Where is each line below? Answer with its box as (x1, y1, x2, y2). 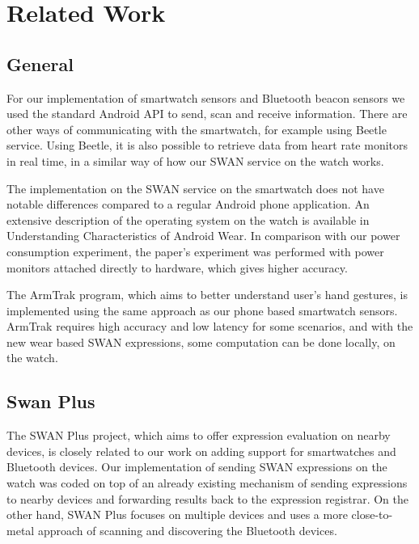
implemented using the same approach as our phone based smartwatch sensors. (6, 302, 398, 318)
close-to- (351, 506, 393, 523)
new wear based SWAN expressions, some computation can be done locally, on (6, 333, 396, 350)
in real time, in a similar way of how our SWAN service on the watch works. (6, 152, 384, 169)
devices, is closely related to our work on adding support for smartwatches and (6, 442, 396, 459)
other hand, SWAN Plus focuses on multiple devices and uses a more (6, 506, 348, 523)
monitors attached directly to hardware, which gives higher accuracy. (6, 259, 348, 276)
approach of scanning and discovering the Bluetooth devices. (37, 521, 337, 538)
